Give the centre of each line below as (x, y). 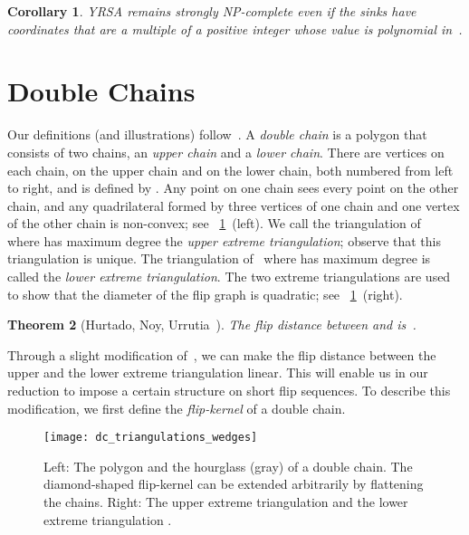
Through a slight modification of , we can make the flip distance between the (222, 354)
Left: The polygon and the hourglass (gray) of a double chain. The (228, 466)
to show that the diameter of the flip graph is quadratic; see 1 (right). (205, 294)
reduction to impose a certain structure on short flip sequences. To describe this (229, 391)
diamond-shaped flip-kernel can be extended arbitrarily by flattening (234, 484)
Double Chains (101, 91)
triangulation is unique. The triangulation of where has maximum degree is (219, 258)
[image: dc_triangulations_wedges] (151, 438)
